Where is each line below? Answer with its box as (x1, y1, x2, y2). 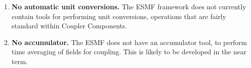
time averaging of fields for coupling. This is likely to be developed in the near (11, 46, 247, 57)
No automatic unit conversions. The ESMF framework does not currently (11, 1, 246, 11)
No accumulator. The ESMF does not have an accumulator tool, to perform (11, 37, 247, 47)
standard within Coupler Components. (11, 21, 127, 31)
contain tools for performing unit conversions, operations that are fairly (11, 11, 226, 21)
